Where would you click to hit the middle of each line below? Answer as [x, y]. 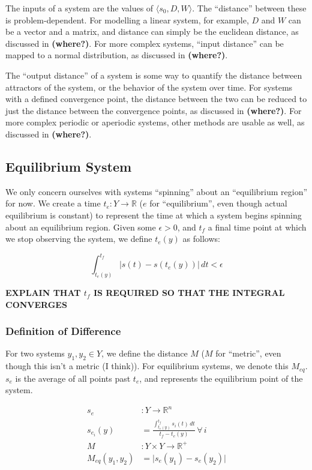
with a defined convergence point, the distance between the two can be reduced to [156, 99]
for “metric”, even [248, 353]
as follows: [201, 239]
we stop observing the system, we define [79, 239]
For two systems [35, 353]
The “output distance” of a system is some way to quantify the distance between [154, 75]
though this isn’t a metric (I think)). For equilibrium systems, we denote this [147, 366]
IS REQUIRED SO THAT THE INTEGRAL [189, 293]
